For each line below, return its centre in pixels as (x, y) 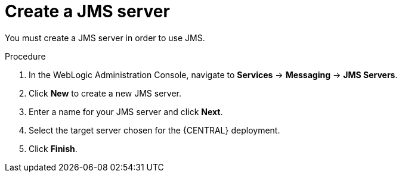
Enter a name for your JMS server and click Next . (126, 111)
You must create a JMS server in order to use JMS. (105, 38)
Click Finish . (53, 148)
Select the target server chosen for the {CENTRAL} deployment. (154, 130)
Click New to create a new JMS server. (105, 93)
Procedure (25, 56)
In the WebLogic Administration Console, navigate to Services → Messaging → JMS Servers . (213, 74)
